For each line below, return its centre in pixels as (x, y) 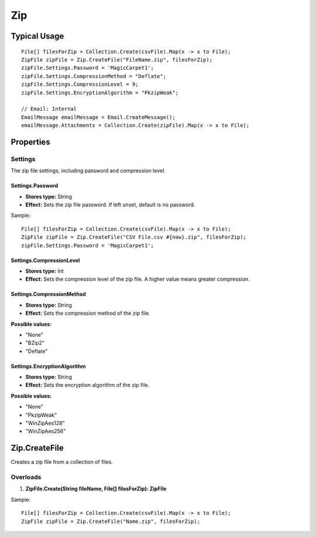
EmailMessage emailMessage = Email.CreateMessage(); (98, 117)
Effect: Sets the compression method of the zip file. (88, 313)
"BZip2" (35, 343)
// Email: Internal (49, 109)
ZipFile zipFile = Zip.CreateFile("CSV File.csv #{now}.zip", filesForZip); (134, 237)
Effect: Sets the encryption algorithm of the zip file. (87, 385)
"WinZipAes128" (45, 423)
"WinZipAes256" (46, 431)
